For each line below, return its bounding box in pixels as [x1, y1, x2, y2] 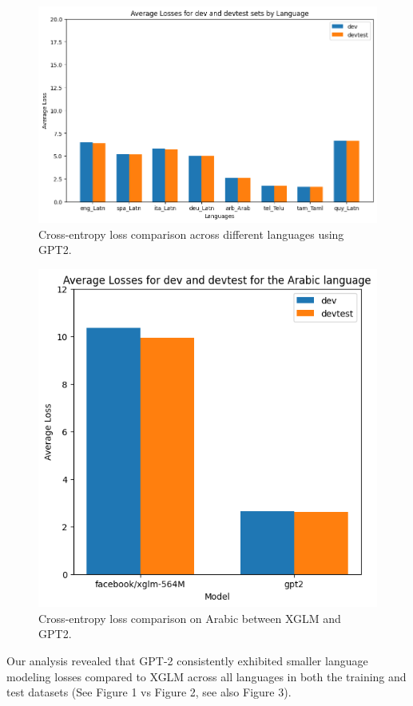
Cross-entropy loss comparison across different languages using [38, 225, 344, 242]
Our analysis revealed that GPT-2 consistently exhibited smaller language [6, 652, 368, 669]
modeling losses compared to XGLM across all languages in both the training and [6, 668, 407, 684]
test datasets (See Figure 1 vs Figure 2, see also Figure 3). [6, 684, 292, 700]
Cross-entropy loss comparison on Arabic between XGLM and [38, 609, 341, 626]
